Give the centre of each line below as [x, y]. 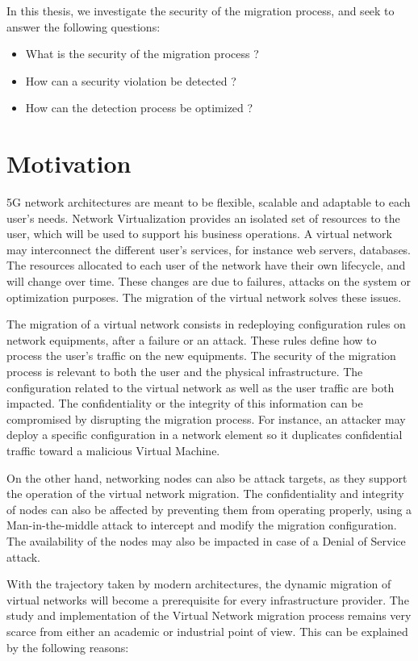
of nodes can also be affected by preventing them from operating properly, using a [209, 509]
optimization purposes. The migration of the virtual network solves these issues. [204, 297]
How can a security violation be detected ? [131, 80]
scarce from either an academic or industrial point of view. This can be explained [207, 631]
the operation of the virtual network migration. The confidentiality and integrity [205, 494]
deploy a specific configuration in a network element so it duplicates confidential [205, 435]
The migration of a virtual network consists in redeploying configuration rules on [206, 324]
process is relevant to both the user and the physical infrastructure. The [185, 372]
